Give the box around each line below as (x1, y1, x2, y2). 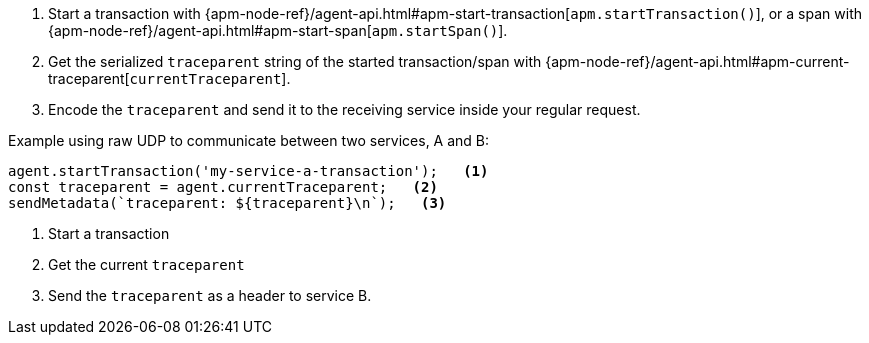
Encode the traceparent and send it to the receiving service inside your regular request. (48, 101, 641, 118)
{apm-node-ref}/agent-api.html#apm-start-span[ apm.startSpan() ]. (48, 22, 508, 39)
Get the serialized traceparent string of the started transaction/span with (48, 53, 542, 70)
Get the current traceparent (48, 256, 245, 273)
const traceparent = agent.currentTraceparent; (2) (8, 179, 438, 195)
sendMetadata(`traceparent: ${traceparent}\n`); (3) (8, 195, 447, 211)
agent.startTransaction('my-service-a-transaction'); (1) (8, 163, 489, 179)
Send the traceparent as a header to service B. (48, 287, 372, 304)
